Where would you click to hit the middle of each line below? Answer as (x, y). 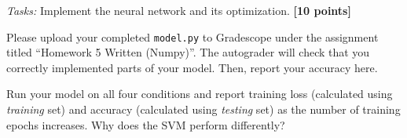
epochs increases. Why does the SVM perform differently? (146, 124)
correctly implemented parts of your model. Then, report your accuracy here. (192, 67)
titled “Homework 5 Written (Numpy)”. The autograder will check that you (188, 52)
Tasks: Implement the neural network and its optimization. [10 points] (179, 10)
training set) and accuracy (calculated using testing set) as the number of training (203, 109)
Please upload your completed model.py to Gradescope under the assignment (192, 36)
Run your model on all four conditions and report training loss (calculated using (200, 94)
